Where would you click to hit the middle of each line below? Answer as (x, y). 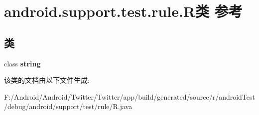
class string (22, 63)
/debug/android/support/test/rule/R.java (68, 106)
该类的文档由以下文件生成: (47, 80)
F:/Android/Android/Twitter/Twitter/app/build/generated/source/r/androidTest (129, 96)
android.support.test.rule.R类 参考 (123, 11)
